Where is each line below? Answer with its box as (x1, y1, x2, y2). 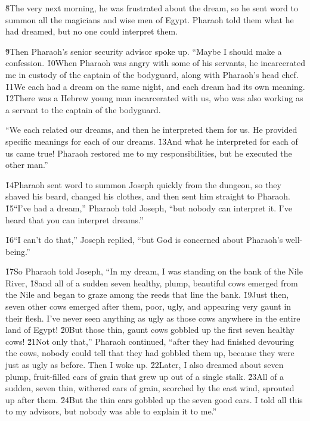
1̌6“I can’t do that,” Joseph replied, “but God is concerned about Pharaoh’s (5, 233, 283, 246)
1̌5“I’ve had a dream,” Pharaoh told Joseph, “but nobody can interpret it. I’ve (5, 201, 292, 214)
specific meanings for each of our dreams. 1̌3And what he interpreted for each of (5, 135, 298, 147)
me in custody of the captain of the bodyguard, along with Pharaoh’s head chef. (5, 68, 299, 80)
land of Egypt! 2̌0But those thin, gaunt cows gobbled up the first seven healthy (5, 323, 294, 336)
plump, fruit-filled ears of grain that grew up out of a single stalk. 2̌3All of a (5, 370, 284, 382)
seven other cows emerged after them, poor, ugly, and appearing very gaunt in (5, 300, 292, 313)
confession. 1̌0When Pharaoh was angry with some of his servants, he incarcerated (5, 57, 305, 69)
